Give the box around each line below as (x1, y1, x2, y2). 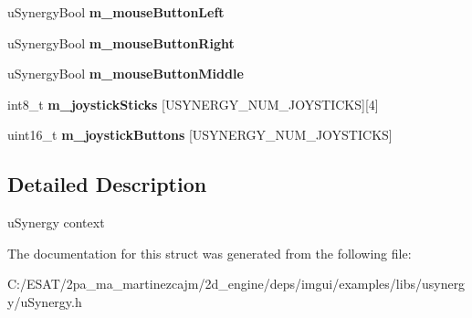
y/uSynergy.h (7, 291, 82, 311)
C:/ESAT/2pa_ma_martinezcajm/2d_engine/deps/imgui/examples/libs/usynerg (7, 274, 466, 293)
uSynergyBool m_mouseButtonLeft (7, 3, 225, 21)
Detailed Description (7, 170, 207, 198)
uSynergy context (7, 213, 105, 232)
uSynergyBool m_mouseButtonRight (7, 33, 235, 52)
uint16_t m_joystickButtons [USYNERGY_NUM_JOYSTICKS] (7, 125, 393, 144)
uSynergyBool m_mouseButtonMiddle (7, 64, 244, 83)
